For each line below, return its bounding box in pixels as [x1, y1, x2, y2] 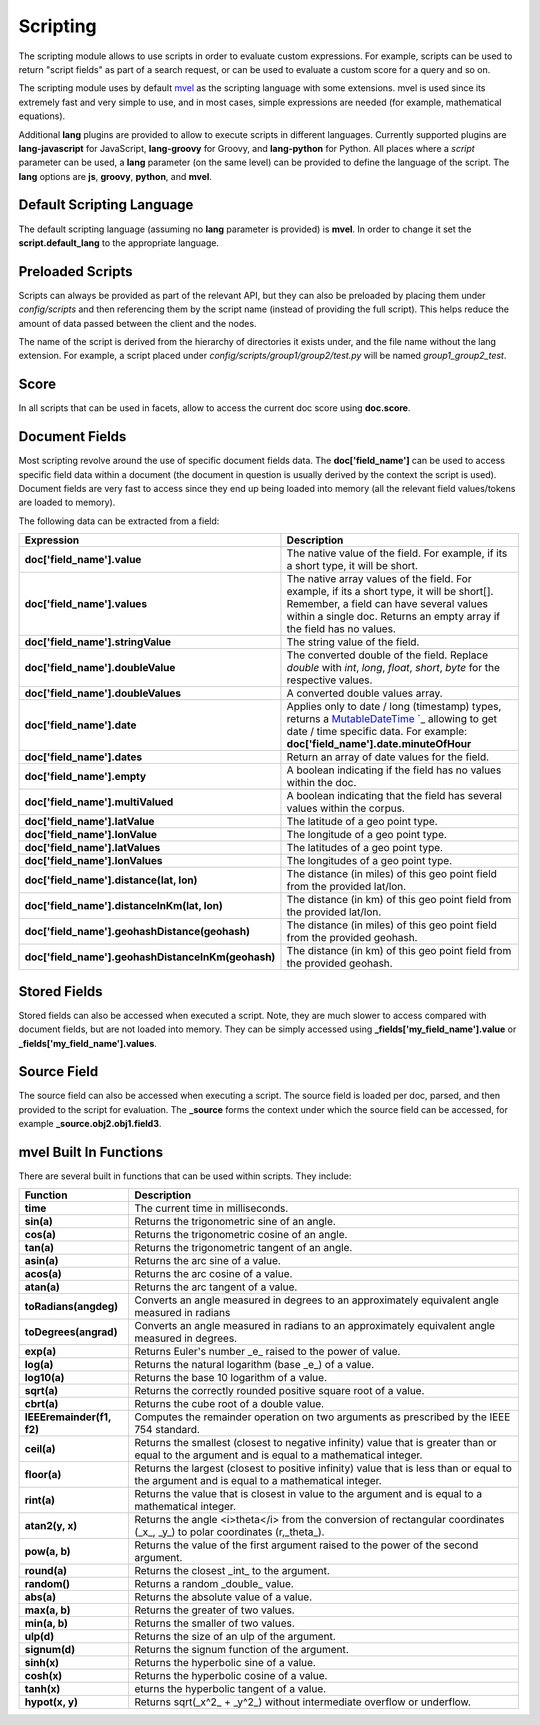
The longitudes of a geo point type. [286, 854, 453, 868]
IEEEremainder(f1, [24, 1410, 112, 1424]
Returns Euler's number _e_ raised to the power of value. [134, 1345, 401, 1359]
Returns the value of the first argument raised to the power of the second [134, 1538, 479, 1552]
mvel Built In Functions [18, 1144, 164, 1160]
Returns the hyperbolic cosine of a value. [134, 1669, 328, 1683]
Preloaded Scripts [18, 263, 134, 280]
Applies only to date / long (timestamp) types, [286, 700, 502, 714]
